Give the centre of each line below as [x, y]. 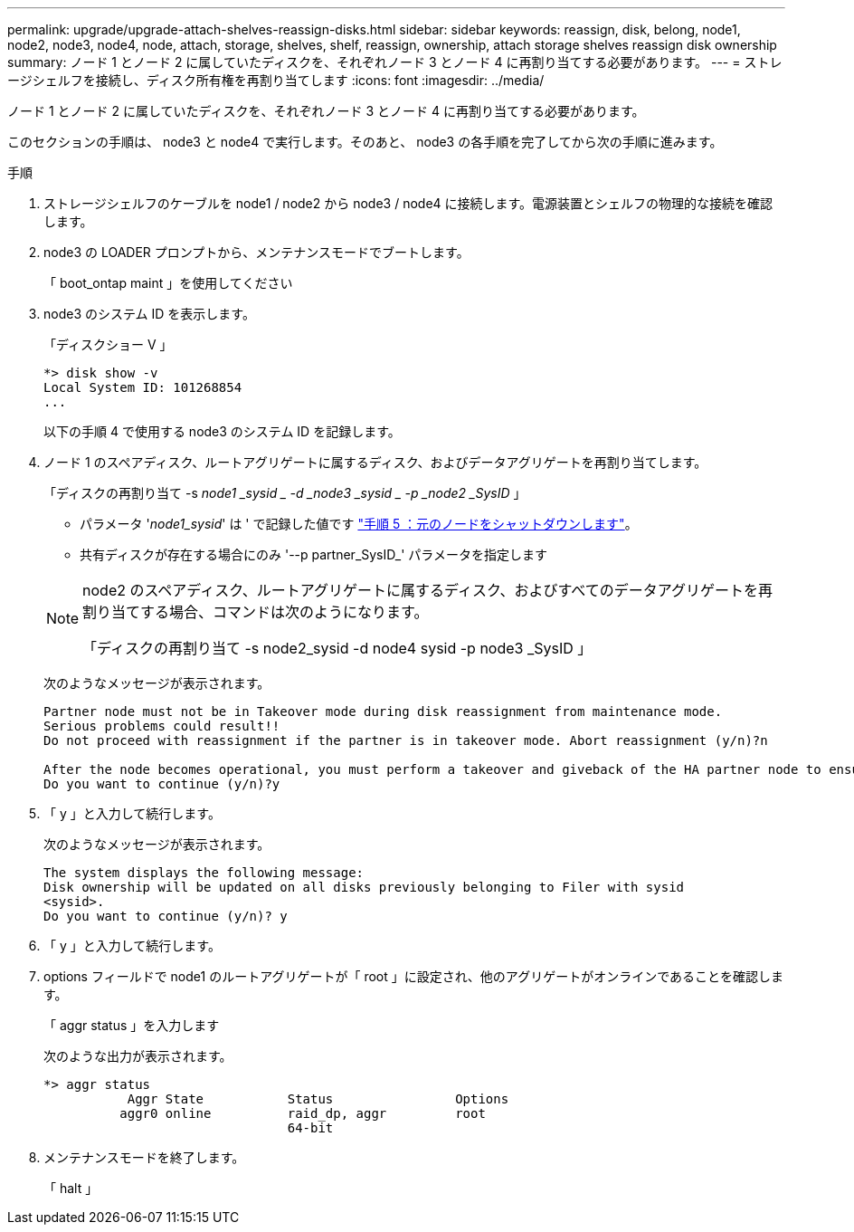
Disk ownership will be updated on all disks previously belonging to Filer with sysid [364, 887]
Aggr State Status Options [318, 1099]
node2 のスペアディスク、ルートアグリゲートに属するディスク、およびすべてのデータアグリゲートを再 [427, 590]
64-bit [310, 1128]
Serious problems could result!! [162, 726]
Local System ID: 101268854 [143, 387]
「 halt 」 [71, 1188]
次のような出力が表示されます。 [138, 1056]
